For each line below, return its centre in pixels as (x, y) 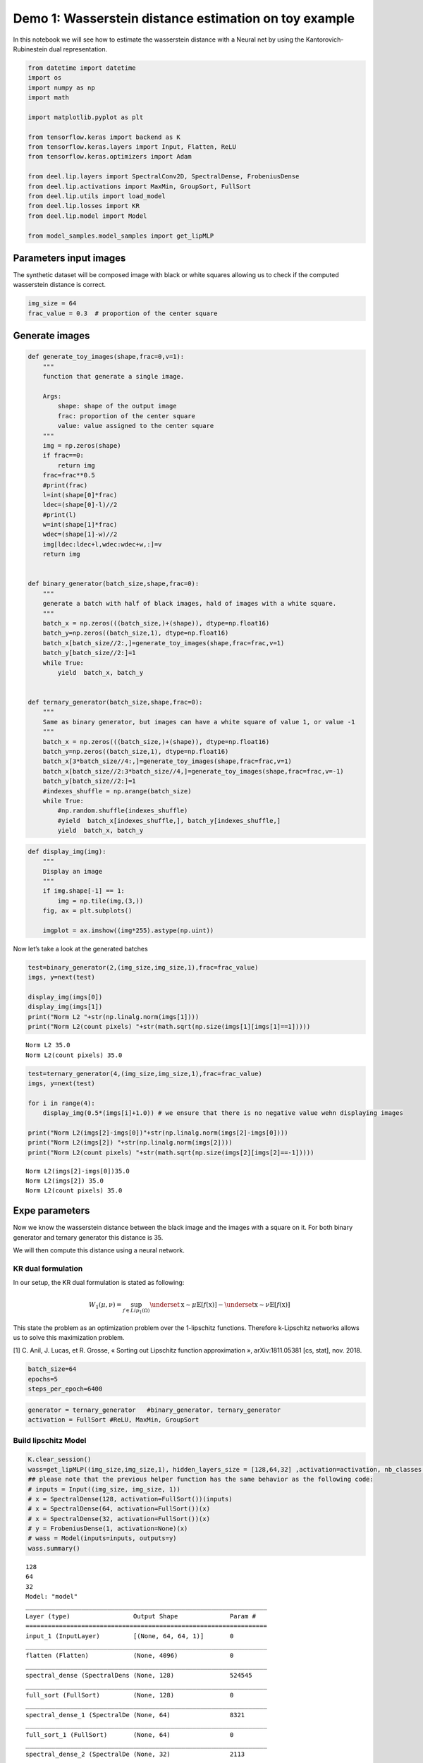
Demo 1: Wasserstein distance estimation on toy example (184, 18)
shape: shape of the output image (117, 406)
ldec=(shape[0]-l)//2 (80, 505)
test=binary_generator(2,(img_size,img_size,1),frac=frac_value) (143, 967)
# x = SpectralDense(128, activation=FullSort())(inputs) (130, 1499)
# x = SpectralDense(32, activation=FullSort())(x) (119, 1519)
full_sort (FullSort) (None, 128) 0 (130, 1695)
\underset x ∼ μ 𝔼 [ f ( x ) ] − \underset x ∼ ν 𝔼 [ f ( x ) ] (220, 1305)
